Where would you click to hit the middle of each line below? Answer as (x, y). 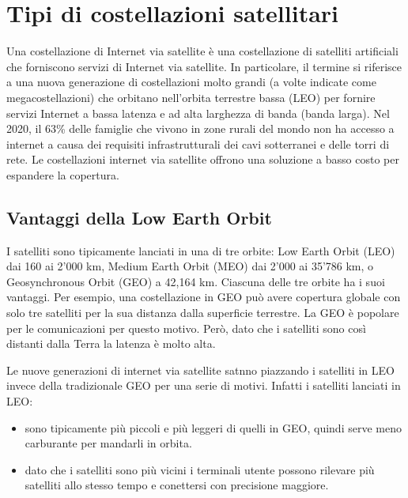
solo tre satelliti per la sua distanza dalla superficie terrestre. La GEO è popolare (203, 313)
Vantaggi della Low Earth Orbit (139, 217)
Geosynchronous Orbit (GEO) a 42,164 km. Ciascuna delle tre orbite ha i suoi (196, 281)
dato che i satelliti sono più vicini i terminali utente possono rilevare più (200, 469)
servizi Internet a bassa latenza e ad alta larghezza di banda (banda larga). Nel (198, 113)
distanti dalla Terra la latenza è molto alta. (111, 343)
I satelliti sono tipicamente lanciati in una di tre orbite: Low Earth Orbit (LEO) (201, 250)
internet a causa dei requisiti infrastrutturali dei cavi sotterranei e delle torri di (198, 143)
